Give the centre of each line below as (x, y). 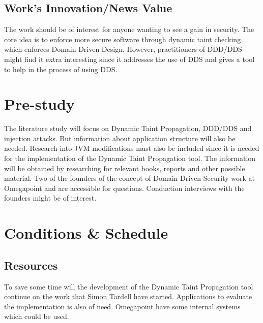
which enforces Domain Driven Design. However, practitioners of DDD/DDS (123, 49)
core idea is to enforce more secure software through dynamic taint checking (123, 39)
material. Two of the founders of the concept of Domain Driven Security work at (129, 178)
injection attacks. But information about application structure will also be (120, 138)
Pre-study (39, 104)
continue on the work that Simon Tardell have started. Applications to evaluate (128, 296)
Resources (31, 265)
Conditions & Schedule (86, 233)
